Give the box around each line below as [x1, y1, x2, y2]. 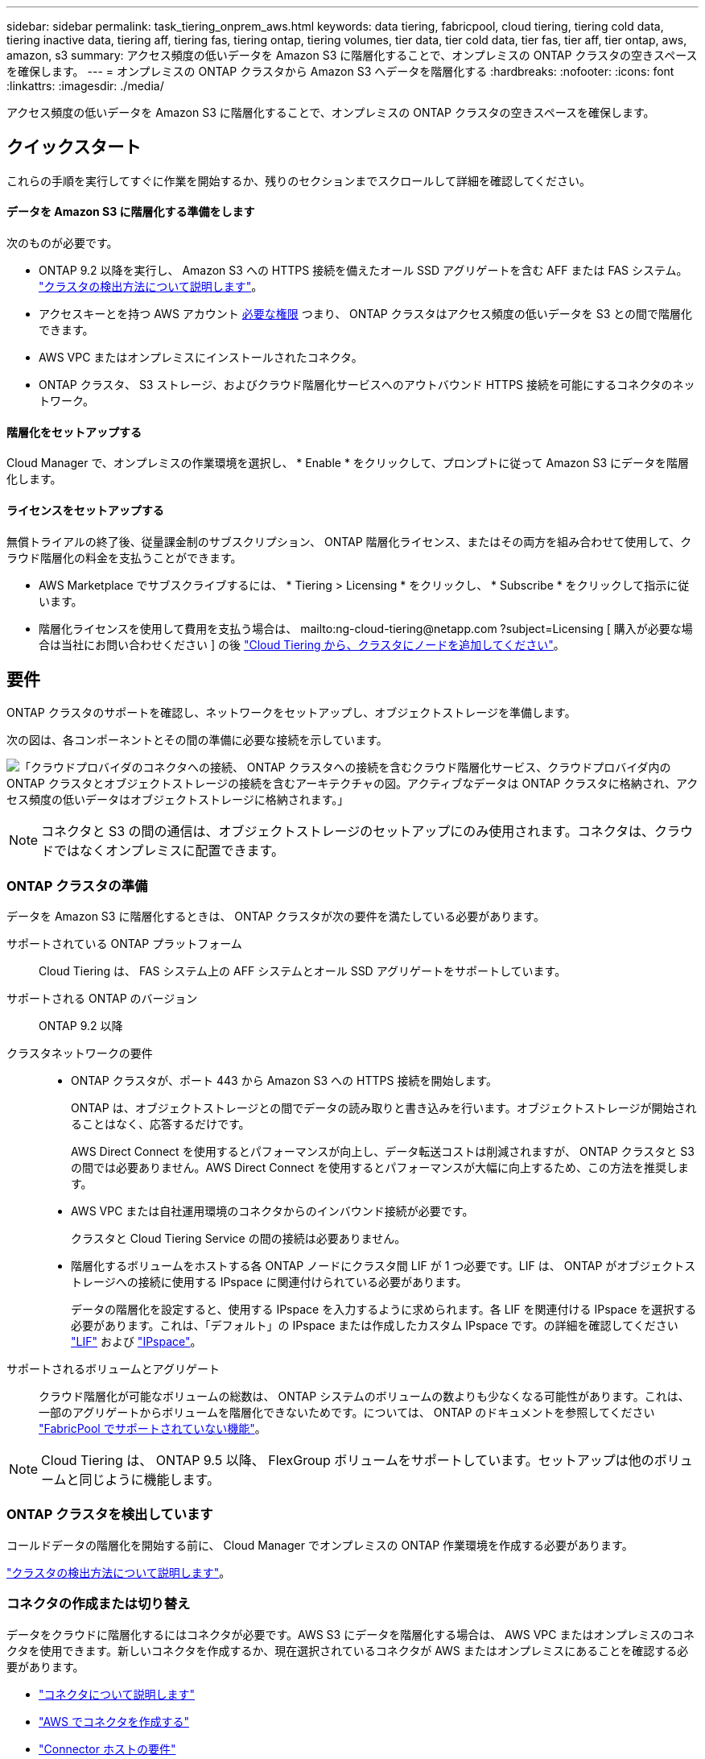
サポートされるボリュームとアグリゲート [6, 1362, 220, 1376]
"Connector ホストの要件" [39, 1741, 176, 1756]
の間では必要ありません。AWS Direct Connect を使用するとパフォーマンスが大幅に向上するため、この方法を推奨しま [71, 1161, 689, 1175]
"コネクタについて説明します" [39, 1687, 196, 1701]
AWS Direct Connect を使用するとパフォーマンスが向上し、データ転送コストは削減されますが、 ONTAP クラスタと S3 [71, 1144, 695, 1159]
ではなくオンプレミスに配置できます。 [54, 842, 284, 859]
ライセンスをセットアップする [6, 503, 164, 517]
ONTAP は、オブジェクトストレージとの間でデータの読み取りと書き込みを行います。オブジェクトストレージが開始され [71, 1101, 697, 1115]
